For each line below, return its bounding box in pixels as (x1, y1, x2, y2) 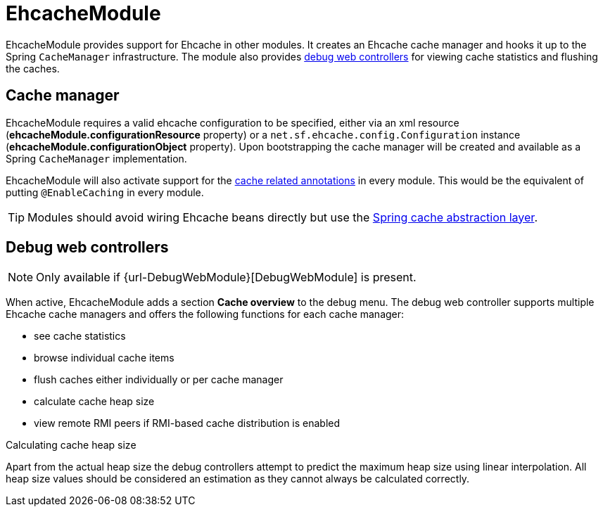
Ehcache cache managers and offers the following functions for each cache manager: (6, 308, 405, 321)
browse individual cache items (34, 352, 174, 364)
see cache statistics (34, 330, 126, 343)
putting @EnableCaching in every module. (6, 186, 204, 198)
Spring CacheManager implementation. (6, 152, 187, 165)
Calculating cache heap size (6, 439, 137, 452)
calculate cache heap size (34, 395, 155, 408)
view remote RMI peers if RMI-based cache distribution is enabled (34, 417, 341, 430)
